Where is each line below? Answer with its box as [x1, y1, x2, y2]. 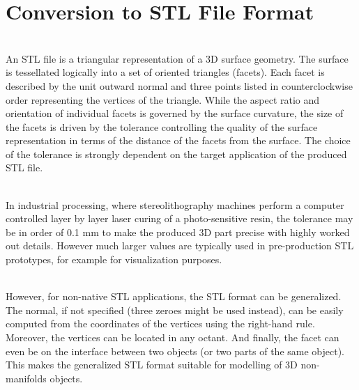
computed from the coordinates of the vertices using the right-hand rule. [6, 316, 315, 331]
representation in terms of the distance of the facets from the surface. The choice [6, 133, 351, 148]
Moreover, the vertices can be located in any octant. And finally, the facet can [6, 330, 339, 344]
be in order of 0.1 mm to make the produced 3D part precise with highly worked [6, 224, 350, 239]
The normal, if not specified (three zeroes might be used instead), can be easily [6, 302, 344, 317]
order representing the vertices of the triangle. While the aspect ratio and [6, 92, 320, 107]
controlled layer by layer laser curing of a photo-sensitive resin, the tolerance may [6, 211, 353, 226]
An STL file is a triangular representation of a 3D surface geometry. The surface [6, 51, 349, 65]
